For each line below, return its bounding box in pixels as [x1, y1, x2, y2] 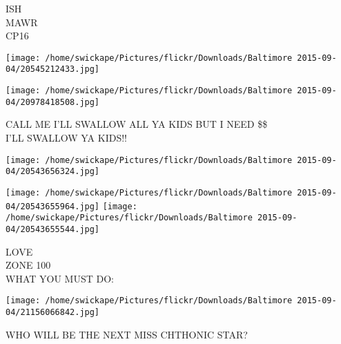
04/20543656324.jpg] [6, 166, 100, 177]
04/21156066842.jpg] [6, 307, 100, 317]
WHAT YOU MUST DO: [6, 271, 114, 285]
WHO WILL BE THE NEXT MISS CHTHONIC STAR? [6, 327, 248, 341]
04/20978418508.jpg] [6, 97, 100, 107]
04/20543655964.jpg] [6, 201, 100, 211]
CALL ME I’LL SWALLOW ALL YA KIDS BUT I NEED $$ [6, 117, 268, 131]
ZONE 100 [6, 258, 51, 272]
